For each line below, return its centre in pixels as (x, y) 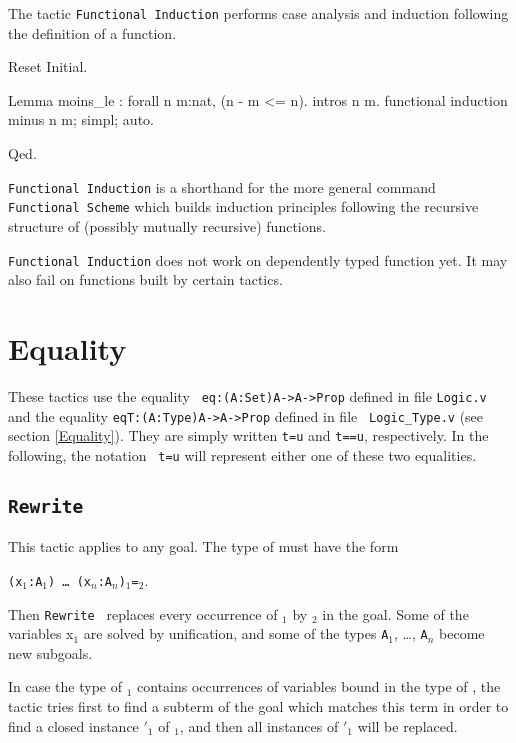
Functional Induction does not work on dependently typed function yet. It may (258, 259)
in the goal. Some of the (395, 613)
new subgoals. (50, 652)
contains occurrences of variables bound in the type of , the (319, 686)
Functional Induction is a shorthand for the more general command (222, 186)
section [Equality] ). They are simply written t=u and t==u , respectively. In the (248, 435)
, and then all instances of (259, 725)
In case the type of (65, 686)
